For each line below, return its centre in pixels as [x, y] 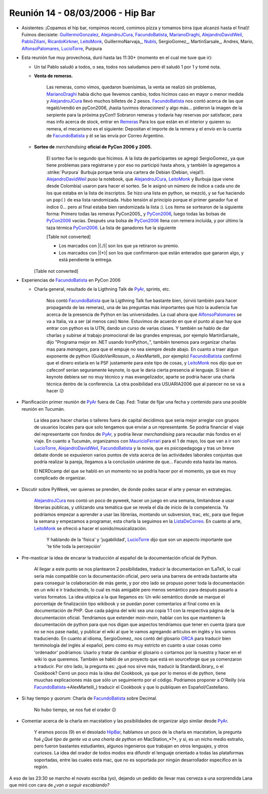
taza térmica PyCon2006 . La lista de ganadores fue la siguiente [111, 228]
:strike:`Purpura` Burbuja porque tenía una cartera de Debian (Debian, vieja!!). [126, 172]
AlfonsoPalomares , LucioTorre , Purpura [62, 48]
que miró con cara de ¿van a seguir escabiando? [59, 785]
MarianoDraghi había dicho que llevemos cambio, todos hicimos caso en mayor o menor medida [145, 94]
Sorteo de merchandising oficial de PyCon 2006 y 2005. [93, 147]
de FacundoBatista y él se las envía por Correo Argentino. [105, 136]
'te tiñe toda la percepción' [74, 547]
